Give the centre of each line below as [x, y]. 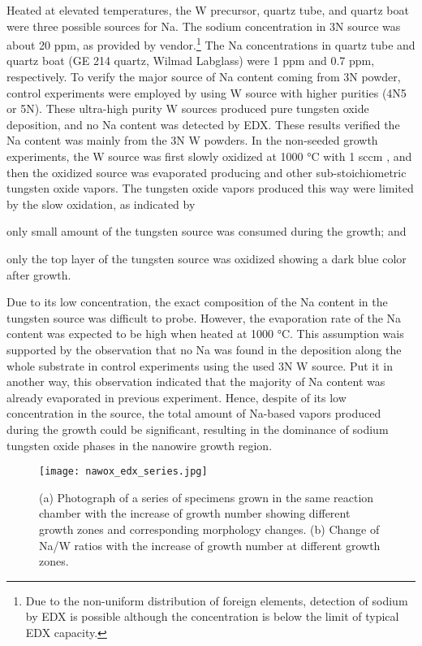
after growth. [39, 274]
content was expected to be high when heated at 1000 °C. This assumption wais [205, 334]
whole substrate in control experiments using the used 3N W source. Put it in [200, 365]
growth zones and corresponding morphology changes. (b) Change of [209, 529]
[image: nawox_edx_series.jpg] [123, 472]
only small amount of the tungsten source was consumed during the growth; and [207, 231]
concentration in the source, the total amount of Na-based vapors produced [194, 413]
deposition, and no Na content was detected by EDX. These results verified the [203, 124]
